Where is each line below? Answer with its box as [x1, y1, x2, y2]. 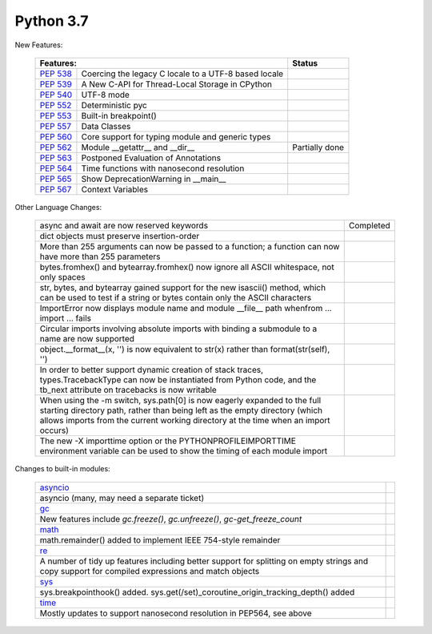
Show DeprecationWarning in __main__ [81, 173, 226, 184]
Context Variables [81, 184, 148, 195]
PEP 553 [39, 110, 72, 121]
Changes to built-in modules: [14, 464, 111, 474]
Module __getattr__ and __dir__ [81, 141, 195, 152]
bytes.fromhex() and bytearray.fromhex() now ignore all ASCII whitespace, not [39, 261, 335, 273]
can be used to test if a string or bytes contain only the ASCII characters [39, 293, 312, 304]
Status [292, 57, 318, 68]
